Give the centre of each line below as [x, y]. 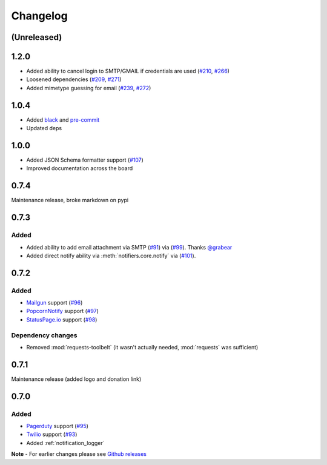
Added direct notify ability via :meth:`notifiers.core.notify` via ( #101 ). [111, 256]
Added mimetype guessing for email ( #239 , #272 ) [89, 88]
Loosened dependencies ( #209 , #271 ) [74, 79]
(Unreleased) [37, 37]
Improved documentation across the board [80, 168]
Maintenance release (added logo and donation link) [76, 379]
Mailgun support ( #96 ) [54, 303]
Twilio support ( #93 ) [52, 434]
